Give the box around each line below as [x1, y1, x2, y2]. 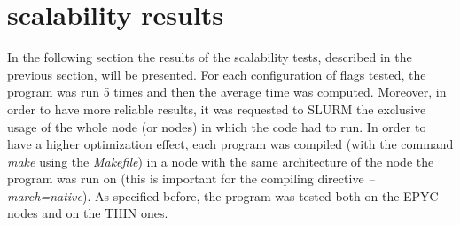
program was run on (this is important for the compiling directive [7, 169, 364, 188]
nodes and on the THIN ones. [7, 204, 168, 222]
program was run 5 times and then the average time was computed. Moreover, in [7, 82, 447, 101]
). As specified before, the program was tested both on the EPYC [82, 186, 439, 205]
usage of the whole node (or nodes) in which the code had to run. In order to [7, 117, 426, 136]
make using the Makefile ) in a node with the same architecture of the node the [7, 151, 434, 170]
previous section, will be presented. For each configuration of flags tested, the [7, 65, 426, 83]
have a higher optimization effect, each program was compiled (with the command [7, 135, 454, 153]
